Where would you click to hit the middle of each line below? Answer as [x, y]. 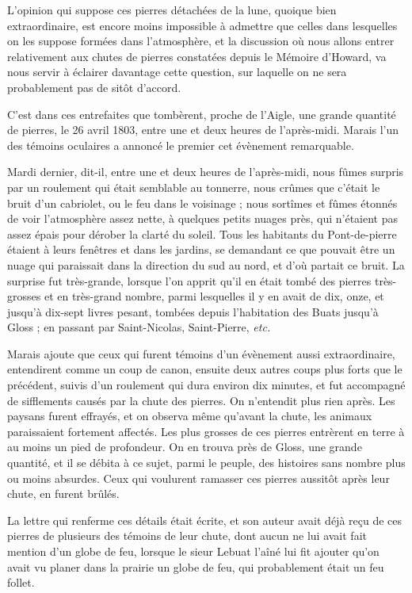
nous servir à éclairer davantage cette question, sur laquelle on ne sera [177, 72]
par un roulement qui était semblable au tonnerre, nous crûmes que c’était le [194, 187]
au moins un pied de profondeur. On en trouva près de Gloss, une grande [185, 447]
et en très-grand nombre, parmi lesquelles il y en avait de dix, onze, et [214, 296]
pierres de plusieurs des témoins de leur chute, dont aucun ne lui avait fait [187, 536]
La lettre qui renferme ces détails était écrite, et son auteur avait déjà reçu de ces [205, 520]
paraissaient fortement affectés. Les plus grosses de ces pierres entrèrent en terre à [206, 431]
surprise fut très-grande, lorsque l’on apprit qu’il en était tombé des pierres [189, 280]
